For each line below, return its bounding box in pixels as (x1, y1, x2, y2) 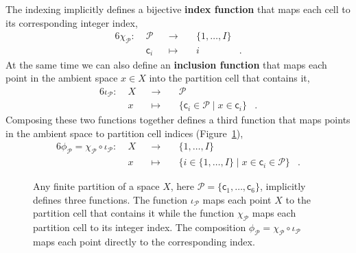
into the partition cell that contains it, (149, 71, 310, 85)
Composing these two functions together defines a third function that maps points (5, 112, 351, 127)
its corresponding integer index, (5, 15, 138, 29)
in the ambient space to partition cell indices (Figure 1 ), (5, 125, 244, 140)
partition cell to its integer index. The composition (33, 220, 246, 234)
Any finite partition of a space (33, 179, 160, 193)
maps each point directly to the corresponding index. (33, 234, 255, 249)
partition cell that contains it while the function (33, 206, 235, 220)
